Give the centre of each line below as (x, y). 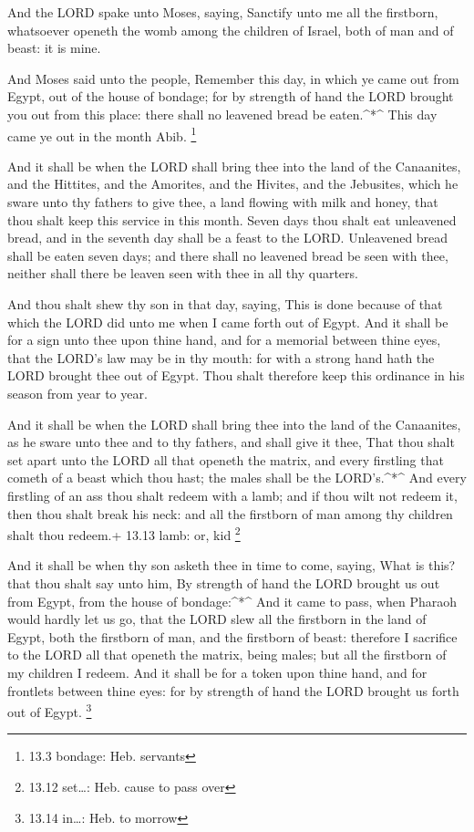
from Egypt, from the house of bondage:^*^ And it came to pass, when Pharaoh (232, 601)
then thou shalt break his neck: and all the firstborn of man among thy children (230, 513)
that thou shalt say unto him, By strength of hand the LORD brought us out (224, 582)
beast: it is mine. (54, 48)
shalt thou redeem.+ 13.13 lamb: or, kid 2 (124, 533)
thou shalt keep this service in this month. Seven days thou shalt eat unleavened (232, 219)
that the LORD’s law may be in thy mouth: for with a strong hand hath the (221, 357)
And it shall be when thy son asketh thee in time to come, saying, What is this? (232, 565)
